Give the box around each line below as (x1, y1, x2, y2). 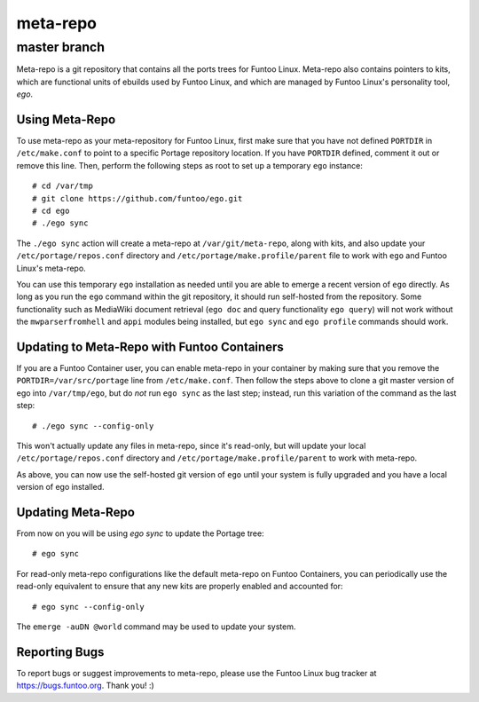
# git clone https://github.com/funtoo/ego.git (32, 193, 243, 203)
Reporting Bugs (16, 644, 105, 659)
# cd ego (32, 206, 70, 217)
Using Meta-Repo (16, 112, 116, 127)
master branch (16, 39, 106, 55)
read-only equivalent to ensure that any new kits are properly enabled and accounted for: (16, 581, 343, 592)
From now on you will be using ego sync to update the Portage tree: (16, 528, 265, 539)
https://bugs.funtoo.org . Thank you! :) (16, 680, 154, 691)
